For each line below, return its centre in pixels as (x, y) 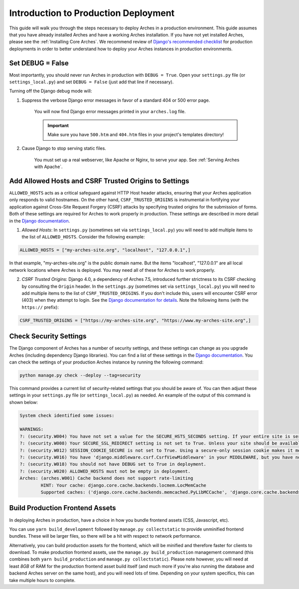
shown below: (24, 402)
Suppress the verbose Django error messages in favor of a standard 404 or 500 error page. (116, 100)
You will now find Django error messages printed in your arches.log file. (110, 112)
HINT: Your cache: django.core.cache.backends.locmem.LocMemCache (124, 485)
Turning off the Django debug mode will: (51, 91)
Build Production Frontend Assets (63, 508)
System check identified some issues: (67, 415)
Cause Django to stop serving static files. (64, 148)
